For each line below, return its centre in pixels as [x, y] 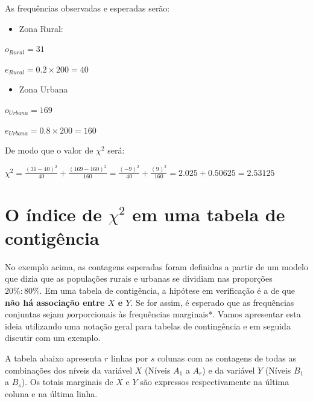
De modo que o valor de [49, 150]
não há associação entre [55, 302]
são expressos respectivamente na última [215, 382]
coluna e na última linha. [51, 393]
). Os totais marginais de [67, 382]
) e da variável [229, 370]
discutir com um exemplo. [53, 338]
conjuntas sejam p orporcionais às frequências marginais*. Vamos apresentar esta [153, 314]
